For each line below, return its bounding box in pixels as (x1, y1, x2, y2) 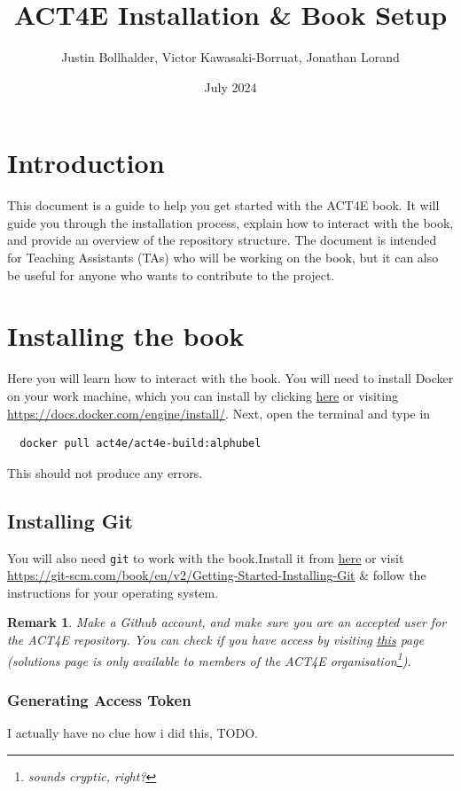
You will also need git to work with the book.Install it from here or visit (7, 548, 404, 567)
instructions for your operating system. (7, 583, 219, 601)
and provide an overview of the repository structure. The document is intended (7, 231, 437, 249)
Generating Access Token (7, 688, 191, 710)
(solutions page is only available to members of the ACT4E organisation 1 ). (7, 648, 411, 670)
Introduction (7, 145, 165, 181)
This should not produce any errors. (7, 463, 203, 482)
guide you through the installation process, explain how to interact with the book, (7, 213, 454, 231)
